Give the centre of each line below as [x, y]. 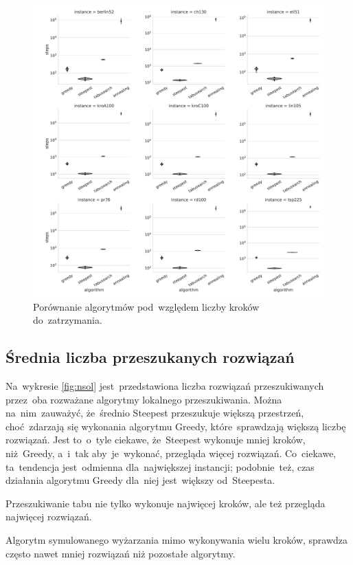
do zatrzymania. [68, 320]
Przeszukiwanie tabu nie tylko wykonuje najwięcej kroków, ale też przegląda [166, 503]
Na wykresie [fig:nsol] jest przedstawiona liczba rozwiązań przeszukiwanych [165, 385]
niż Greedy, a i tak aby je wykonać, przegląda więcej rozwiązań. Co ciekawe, [171, 453]
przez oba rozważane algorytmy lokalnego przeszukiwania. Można [144, 399]
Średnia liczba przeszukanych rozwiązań [150, 357]
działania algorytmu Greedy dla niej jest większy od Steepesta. [140, 480]
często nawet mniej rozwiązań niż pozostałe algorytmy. [121, 553]
